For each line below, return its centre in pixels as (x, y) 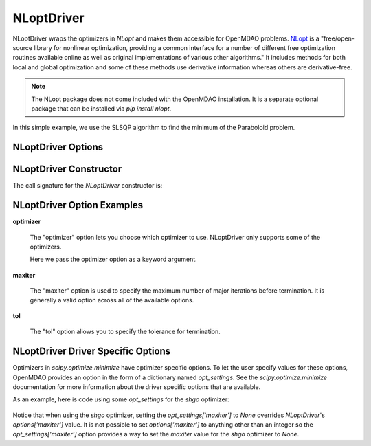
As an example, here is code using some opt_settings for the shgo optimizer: (121, 399)
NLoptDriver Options (58, 147)
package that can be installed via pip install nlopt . (101, 108)
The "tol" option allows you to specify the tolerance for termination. (125, 332)
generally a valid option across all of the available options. (112, 300)
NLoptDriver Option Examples (78, 205)
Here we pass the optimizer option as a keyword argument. (113, 259)
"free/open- (338, 38)
